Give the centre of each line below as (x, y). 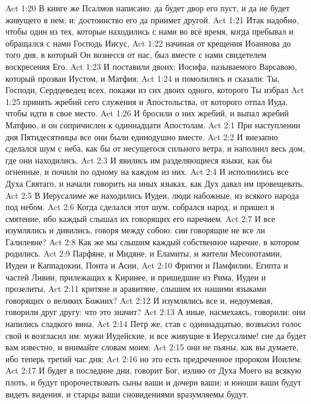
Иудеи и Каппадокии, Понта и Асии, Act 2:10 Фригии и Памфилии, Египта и (147, 265)
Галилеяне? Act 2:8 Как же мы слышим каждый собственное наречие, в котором (152, 241)
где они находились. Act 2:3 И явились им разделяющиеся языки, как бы (139, 160)
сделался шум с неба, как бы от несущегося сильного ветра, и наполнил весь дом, (155, 148)
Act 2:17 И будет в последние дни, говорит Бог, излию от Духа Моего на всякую (153, 370)
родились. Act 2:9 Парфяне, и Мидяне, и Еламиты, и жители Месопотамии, (144, 253)
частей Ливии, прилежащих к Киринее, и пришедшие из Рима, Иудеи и (136, 277)
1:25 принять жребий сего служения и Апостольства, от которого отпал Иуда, (147, 101)
